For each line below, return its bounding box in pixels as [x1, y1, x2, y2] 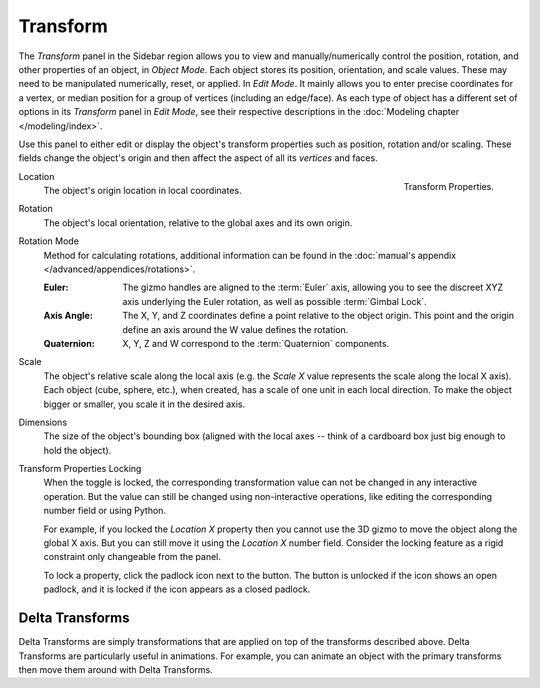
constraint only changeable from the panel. [43, 551, 222, 563]
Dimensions [18, 416, 68, 428]
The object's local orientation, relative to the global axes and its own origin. [43, 216, 353, 229]
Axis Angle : [43, 310, 94, 322]
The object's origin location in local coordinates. [43, 185, 242, 197]
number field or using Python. [43, 505, 167, 517]
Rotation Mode [18, 235, 80, 247]
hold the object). [43, 444, 112, 456]
